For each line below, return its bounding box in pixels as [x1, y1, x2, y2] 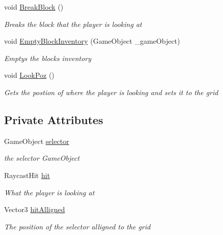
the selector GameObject [4, 153, 80, 163]
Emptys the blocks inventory [4, 52, 92, 63]
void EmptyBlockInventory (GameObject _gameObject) [4, 36, 180, 46]
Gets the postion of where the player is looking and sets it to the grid [4, 86, 218, 97]
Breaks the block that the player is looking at [4, 18, 142, 29]
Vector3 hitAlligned [4, 204, 65, 215]
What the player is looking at [4, 187, 95, 197]
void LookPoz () [4, 70, 54, 80]
